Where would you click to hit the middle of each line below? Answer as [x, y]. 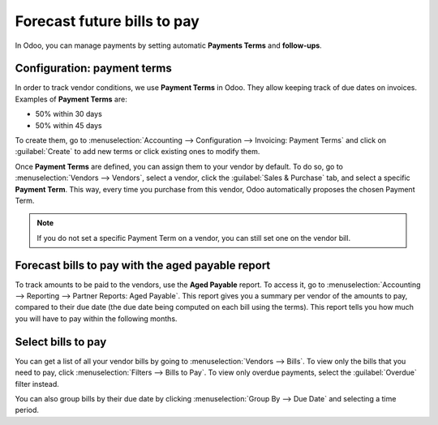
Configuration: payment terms [93, 69]
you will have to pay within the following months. [96, 318]
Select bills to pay [61, 342]
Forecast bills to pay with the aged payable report [143, 265]
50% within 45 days [69, 125]
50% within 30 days [69, 114]
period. [27, 410]
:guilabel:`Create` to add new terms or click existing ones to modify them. [137, 152]
